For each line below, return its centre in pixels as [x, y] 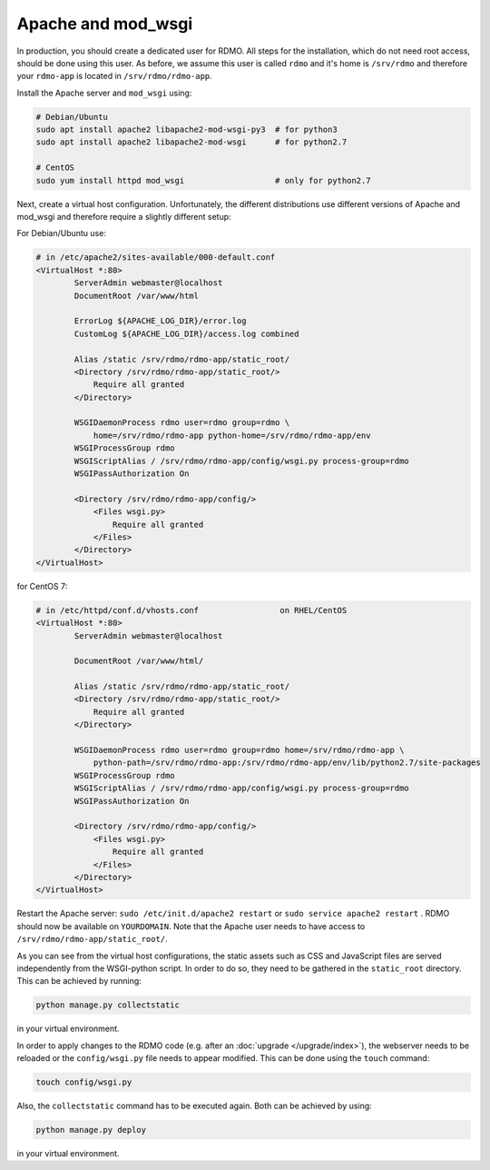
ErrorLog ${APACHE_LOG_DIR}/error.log [160, 321]
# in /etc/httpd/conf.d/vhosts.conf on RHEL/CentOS [191, 610]
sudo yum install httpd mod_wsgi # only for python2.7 [203, 180]
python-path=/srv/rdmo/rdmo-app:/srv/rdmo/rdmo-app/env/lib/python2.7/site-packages [287, 763]
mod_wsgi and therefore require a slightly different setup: [124, 217]
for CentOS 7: [42, 586]
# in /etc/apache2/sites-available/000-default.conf [156, 258]
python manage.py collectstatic [108, 1005]
